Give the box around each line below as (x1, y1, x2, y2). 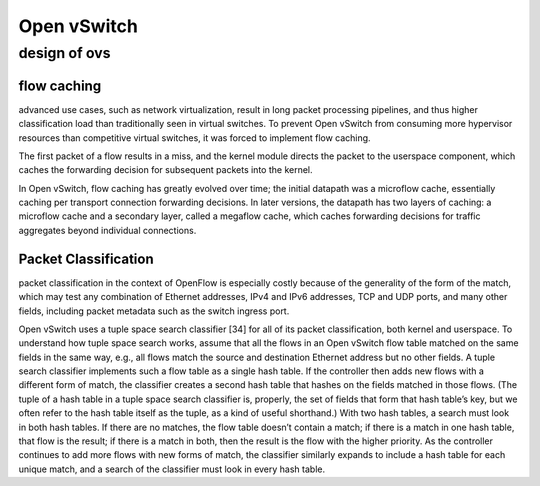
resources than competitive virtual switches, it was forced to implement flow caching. (18, 131, 371, 144)
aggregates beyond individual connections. (18, 224, 197, 236)
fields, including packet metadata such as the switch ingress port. (18, 305, 290, 317)
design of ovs (18, 44, 111, 62)
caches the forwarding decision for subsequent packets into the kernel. (18, 164, 314, 176)
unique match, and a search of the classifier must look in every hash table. (18, 463, 325, 475)
